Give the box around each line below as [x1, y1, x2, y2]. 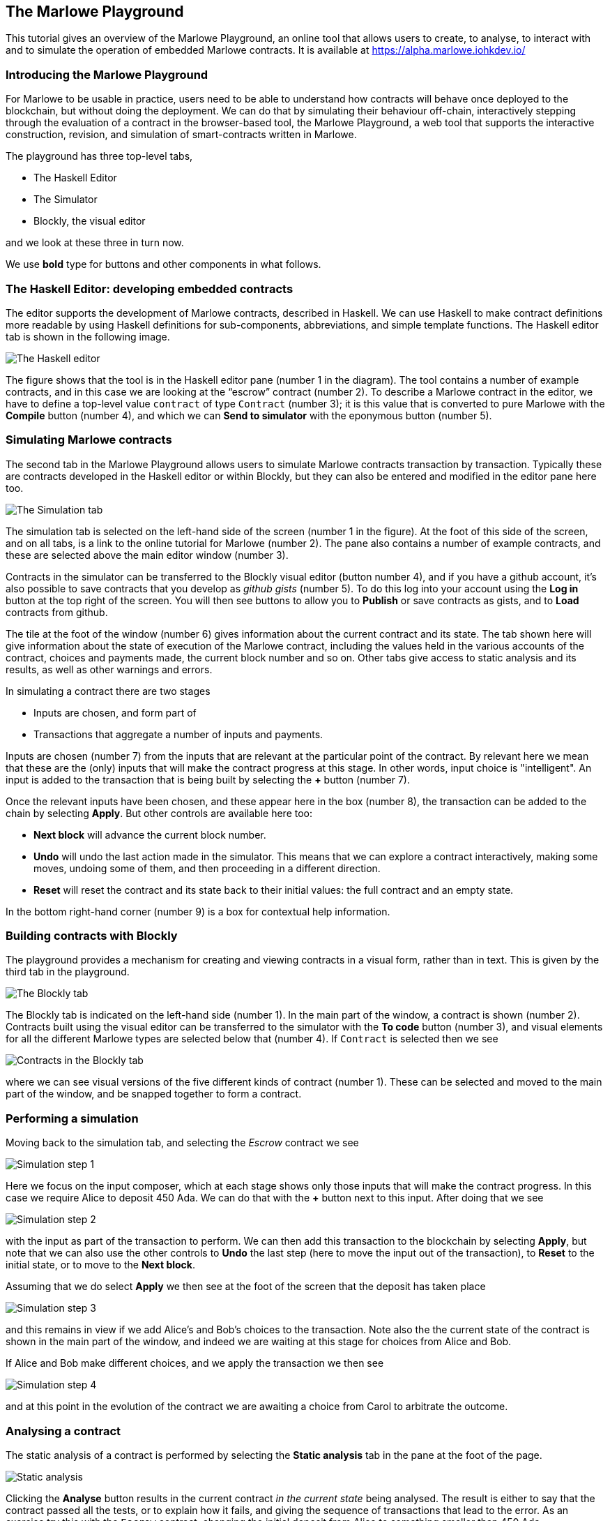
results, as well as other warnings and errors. [6, 663, 213, 675]
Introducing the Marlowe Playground [6, 67, 208, 82]
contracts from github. [6, 606, 108, 618]
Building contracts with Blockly [6, 929, 178, 943]
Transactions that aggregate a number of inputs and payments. [33, 728, 323, 740]
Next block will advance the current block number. [33, 828, 266, 841]
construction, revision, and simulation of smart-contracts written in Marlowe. [6, 128, 357, 141]
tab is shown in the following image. [6, 330, 170, 343]
